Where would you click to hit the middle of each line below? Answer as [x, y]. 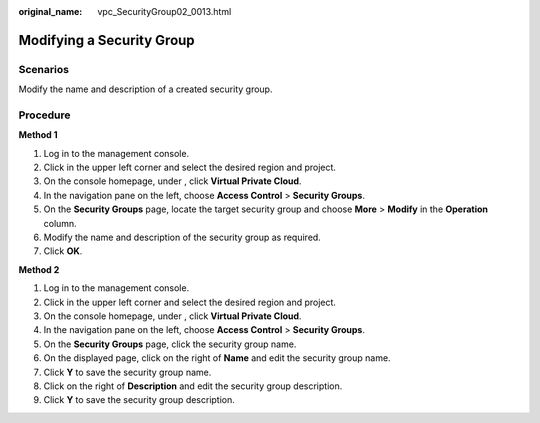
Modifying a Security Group [106, 40]
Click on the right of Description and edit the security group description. [193, 386]
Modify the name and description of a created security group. [145, 89]
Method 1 [38, 135]
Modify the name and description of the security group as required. [182, 237]
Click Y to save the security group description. [139, 400]
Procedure [44, 115]
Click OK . [63, 251]
